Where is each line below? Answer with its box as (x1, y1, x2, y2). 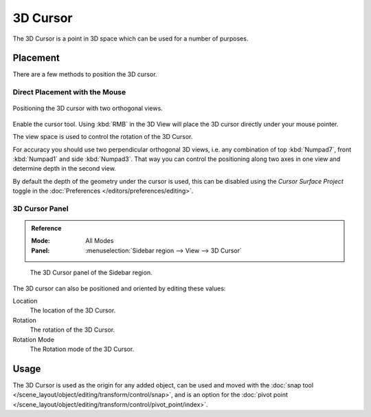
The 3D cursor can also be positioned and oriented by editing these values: (12, 284, 226, 292)
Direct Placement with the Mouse (12, 87, 126, 97)
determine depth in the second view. (12, 164, 116, 173)
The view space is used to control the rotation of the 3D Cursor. (12, 133, 193, 141)
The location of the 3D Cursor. (30, 306, 116, 314)
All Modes (85, 237, 114, 245)
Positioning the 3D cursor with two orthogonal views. (12, 104, 163, 113)
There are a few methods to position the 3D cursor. (12, 70, 157, 78)
